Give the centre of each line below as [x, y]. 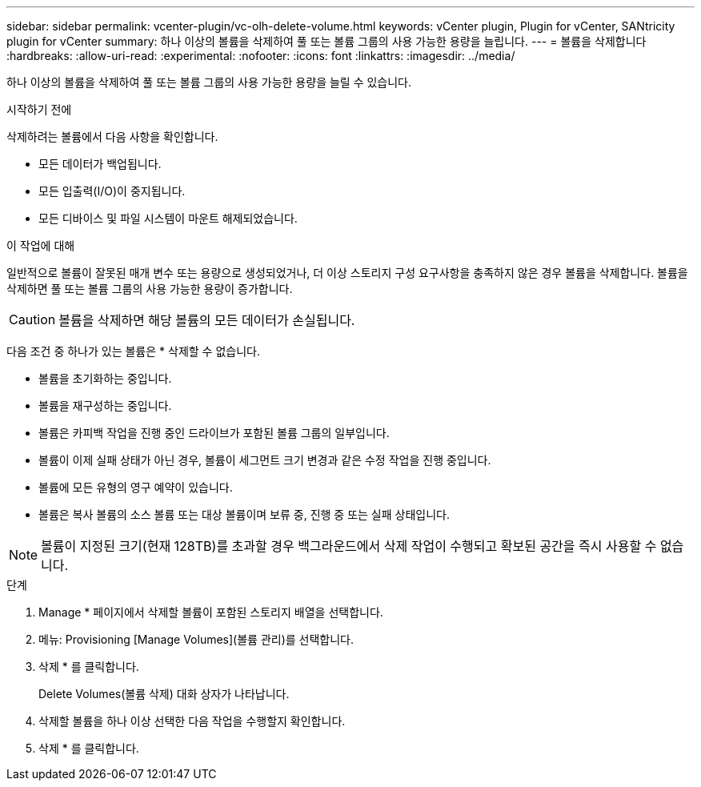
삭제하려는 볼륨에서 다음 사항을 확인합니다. [112, 137]
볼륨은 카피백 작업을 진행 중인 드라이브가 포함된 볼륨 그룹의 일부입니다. [214, 433]
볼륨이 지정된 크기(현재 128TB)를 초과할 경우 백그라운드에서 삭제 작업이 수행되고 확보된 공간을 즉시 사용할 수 [349, 546]
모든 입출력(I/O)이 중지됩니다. [112, 191]
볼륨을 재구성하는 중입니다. [105, 406]
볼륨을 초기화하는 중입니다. [105, 378]
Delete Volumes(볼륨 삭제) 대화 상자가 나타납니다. [164, 694]
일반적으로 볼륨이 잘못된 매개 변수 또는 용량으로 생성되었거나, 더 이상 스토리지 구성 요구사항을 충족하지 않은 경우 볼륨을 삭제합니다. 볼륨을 [347, 273]
